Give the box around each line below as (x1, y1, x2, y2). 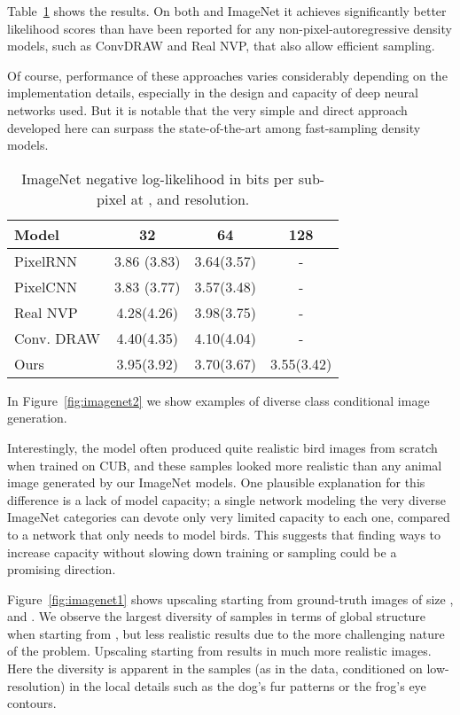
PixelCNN (14, 276, 77, 297)
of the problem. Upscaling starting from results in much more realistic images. (7, 641, 432, 660)
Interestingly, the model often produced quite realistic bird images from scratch (7, 438, 438, 456)
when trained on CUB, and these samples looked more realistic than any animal (7, 455, 442, 474)
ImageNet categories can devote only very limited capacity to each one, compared (7, 508, 450, 526)
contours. (7, 694, 57, 712)
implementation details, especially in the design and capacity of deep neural (7, 83, 418, 102)
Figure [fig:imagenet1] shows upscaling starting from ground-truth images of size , (7, 589, 454, 608)
